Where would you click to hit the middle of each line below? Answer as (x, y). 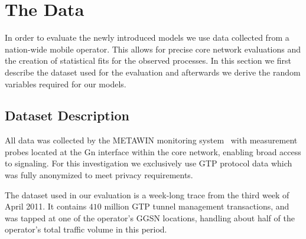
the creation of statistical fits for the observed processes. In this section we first (148, 60)
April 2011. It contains (46, 206)
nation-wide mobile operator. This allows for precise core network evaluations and (153, 49)
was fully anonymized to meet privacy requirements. (99, 175)
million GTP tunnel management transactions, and (197, 206)
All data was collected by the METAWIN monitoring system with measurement (151, 140)
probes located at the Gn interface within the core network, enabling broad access (153, 151)
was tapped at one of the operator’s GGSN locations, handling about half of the (150, 217)
